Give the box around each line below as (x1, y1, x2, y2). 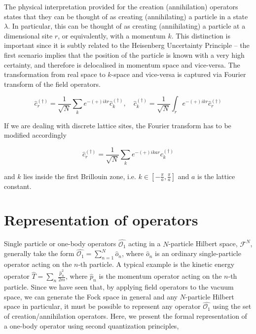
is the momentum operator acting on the (99, 271, 222, 281)
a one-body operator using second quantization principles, (4, 320, 179, 331)
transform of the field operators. (4, 78, 101, 89)
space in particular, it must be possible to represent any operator (4, 301, 201, 311)
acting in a (128, 238, 161, 249)
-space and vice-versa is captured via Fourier (111, 69, 246, 79)
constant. (4, 181, 32, 191)
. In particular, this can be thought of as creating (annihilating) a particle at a (8, 21, 246, 31)
